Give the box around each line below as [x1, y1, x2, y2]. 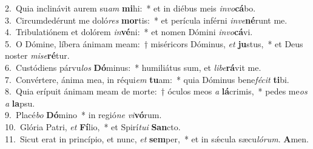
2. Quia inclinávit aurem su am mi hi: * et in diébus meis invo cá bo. [5, 2, 256, 14]
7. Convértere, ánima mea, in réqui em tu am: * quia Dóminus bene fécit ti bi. [5, 73, 289, 85]
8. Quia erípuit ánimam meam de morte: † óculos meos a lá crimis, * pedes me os [5, 85, 308, 98]
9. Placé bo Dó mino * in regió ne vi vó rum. [5, 108, 162, 121]
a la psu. [5, 96, 35, 109]
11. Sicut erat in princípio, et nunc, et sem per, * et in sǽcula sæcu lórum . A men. [5, 132, 309, 145]
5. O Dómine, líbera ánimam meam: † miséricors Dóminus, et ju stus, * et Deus [5, 37, 303, 50]
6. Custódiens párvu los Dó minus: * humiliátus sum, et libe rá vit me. [5, 61, 261, 73]
